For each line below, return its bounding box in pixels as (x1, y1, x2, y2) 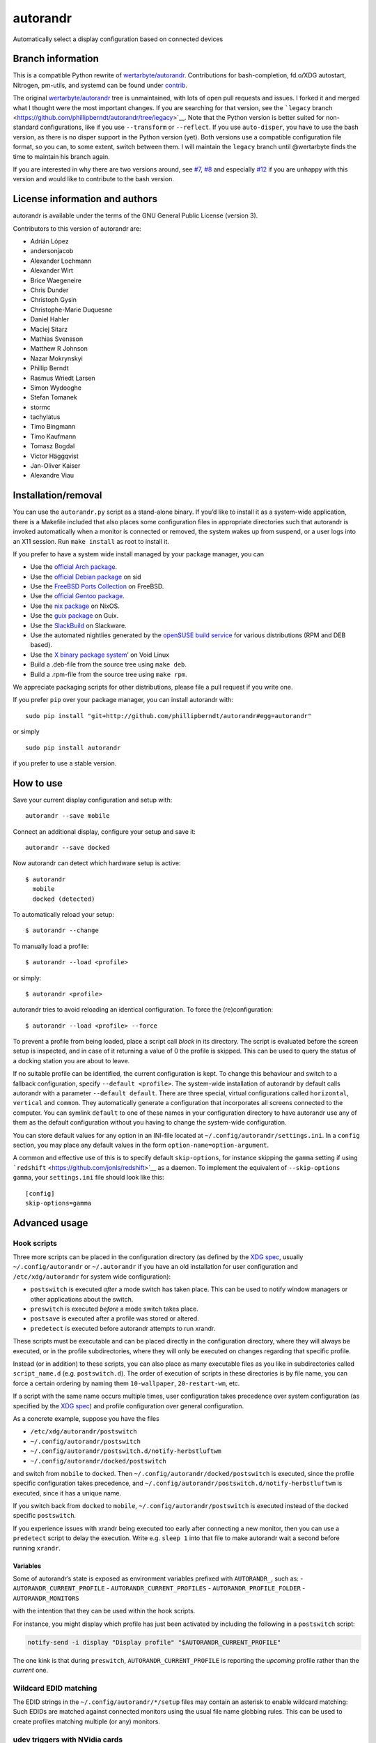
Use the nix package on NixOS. (30, 602, 120, 610)
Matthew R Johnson (30, 344, 88, 353)
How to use (13, 777, 63, 789)
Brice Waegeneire (30, 276, 81, 284)
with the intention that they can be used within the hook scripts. (13, 1607, 196, 1615)
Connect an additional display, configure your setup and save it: (13, 827, 196, 836)
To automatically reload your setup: (13, 910, 114, 918)
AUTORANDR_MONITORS (13, 1594, 79, 1602)
